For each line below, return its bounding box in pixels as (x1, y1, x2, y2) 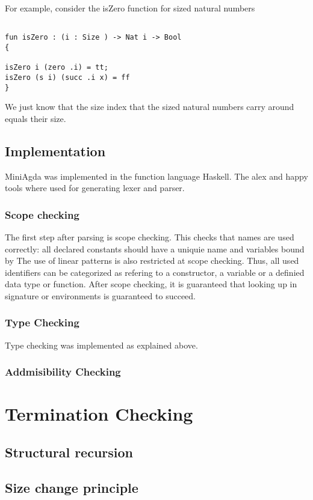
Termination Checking (5, 401, 193, 426)
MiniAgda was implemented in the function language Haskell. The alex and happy (5, 169, 308, 182)
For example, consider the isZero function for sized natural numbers (5, 2, 255, 14)
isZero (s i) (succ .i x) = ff (5, 73, 130, 82)
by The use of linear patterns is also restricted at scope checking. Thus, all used (5, 254, 299, 267)
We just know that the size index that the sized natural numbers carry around (5, 100, 294, 113)
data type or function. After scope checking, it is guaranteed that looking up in (5, 278, 297, 290)
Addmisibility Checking (5, 364, 121, 379)
